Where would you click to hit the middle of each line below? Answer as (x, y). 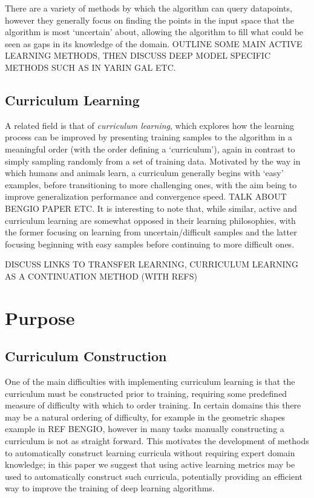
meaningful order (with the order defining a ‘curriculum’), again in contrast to (150, 149)
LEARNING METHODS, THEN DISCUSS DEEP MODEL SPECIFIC (138, 55)
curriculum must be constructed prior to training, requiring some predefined (146, 393)
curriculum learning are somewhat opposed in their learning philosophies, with (150, 220)
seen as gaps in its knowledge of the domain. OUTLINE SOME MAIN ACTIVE (154, 43)
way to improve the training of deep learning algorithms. (110, 488)
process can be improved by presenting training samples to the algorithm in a (149, 137)
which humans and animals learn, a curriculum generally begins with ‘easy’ (144, 173)
